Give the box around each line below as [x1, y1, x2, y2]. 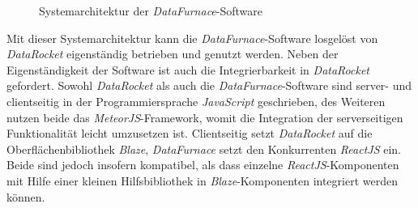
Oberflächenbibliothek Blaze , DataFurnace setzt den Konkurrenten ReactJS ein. [6, 140, 401, 157]
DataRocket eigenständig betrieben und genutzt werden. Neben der [6, 45, 339, 62]
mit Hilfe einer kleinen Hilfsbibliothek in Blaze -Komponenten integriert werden [6, 172, 398, 189]
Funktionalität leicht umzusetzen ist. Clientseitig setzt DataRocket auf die [6, 125, 373, 142]
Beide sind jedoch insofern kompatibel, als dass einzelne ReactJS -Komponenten [6, 156, 399, 173]
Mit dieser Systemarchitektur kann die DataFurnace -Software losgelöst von [6, 29, 378, 46]
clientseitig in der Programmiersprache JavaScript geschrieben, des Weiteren [6, 92, 386, 109]
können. [6, 188, 45, 205]
